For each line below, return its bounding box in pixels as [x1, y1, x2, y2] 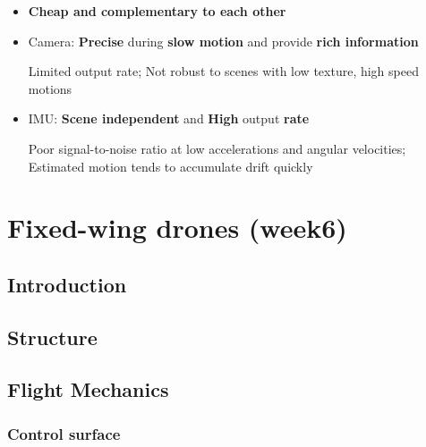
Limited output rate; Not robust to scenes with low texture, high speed [28, 62, 419, 80]
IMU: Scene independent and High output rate [28, 109, 310, 128]
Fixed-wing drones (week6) [7, 209, 347, 246]
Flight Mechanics [7, 375, 169, 403]
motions [28, 79, 72, 97]
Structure [7, 323, 98, 350]
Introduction [7, 270, 127, 298]
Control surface [7, 422, 121, 444]
